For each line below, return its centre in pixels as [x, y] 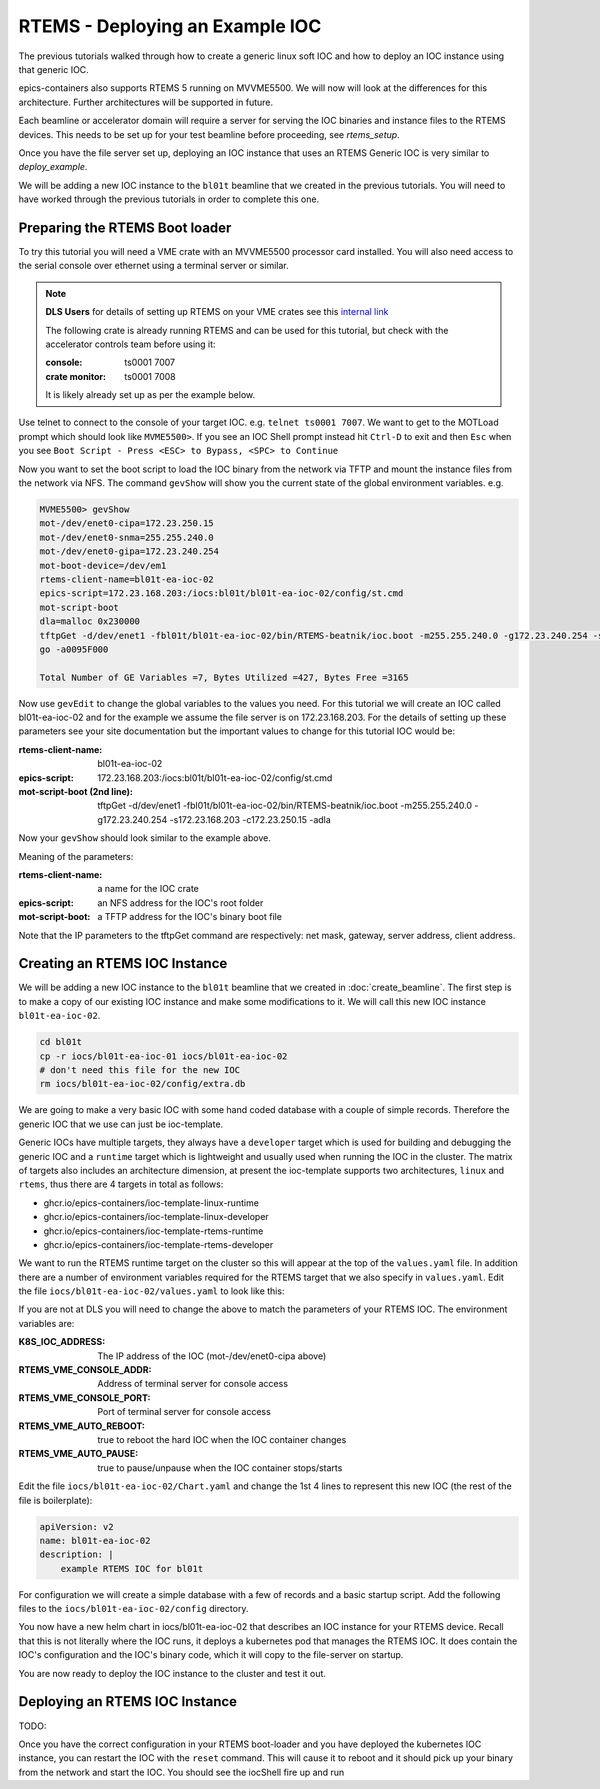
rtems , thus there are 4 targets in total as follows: [121, 1184]
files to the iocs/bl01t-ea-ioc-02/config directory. [133, 1609]
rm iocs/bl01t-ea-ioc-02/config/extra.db [142, 1084]
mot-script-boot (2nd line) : [76, 792]
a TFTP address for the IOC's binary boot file [189, 917]
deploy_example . [53, 167]
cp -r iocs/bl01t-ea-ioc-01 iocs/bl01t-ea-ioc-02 [163, 1056]
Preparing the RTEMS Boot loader [125, 227]
